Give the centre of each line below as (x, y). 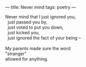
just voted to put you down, (35, 27)
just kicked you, (23, 33)
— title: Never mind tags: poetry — (41, 7)
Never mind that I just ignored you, (41, 17)
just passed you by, (27, 22)
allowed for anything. (27, 59)
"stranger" (16, 54)
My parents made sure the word (38, 48)
